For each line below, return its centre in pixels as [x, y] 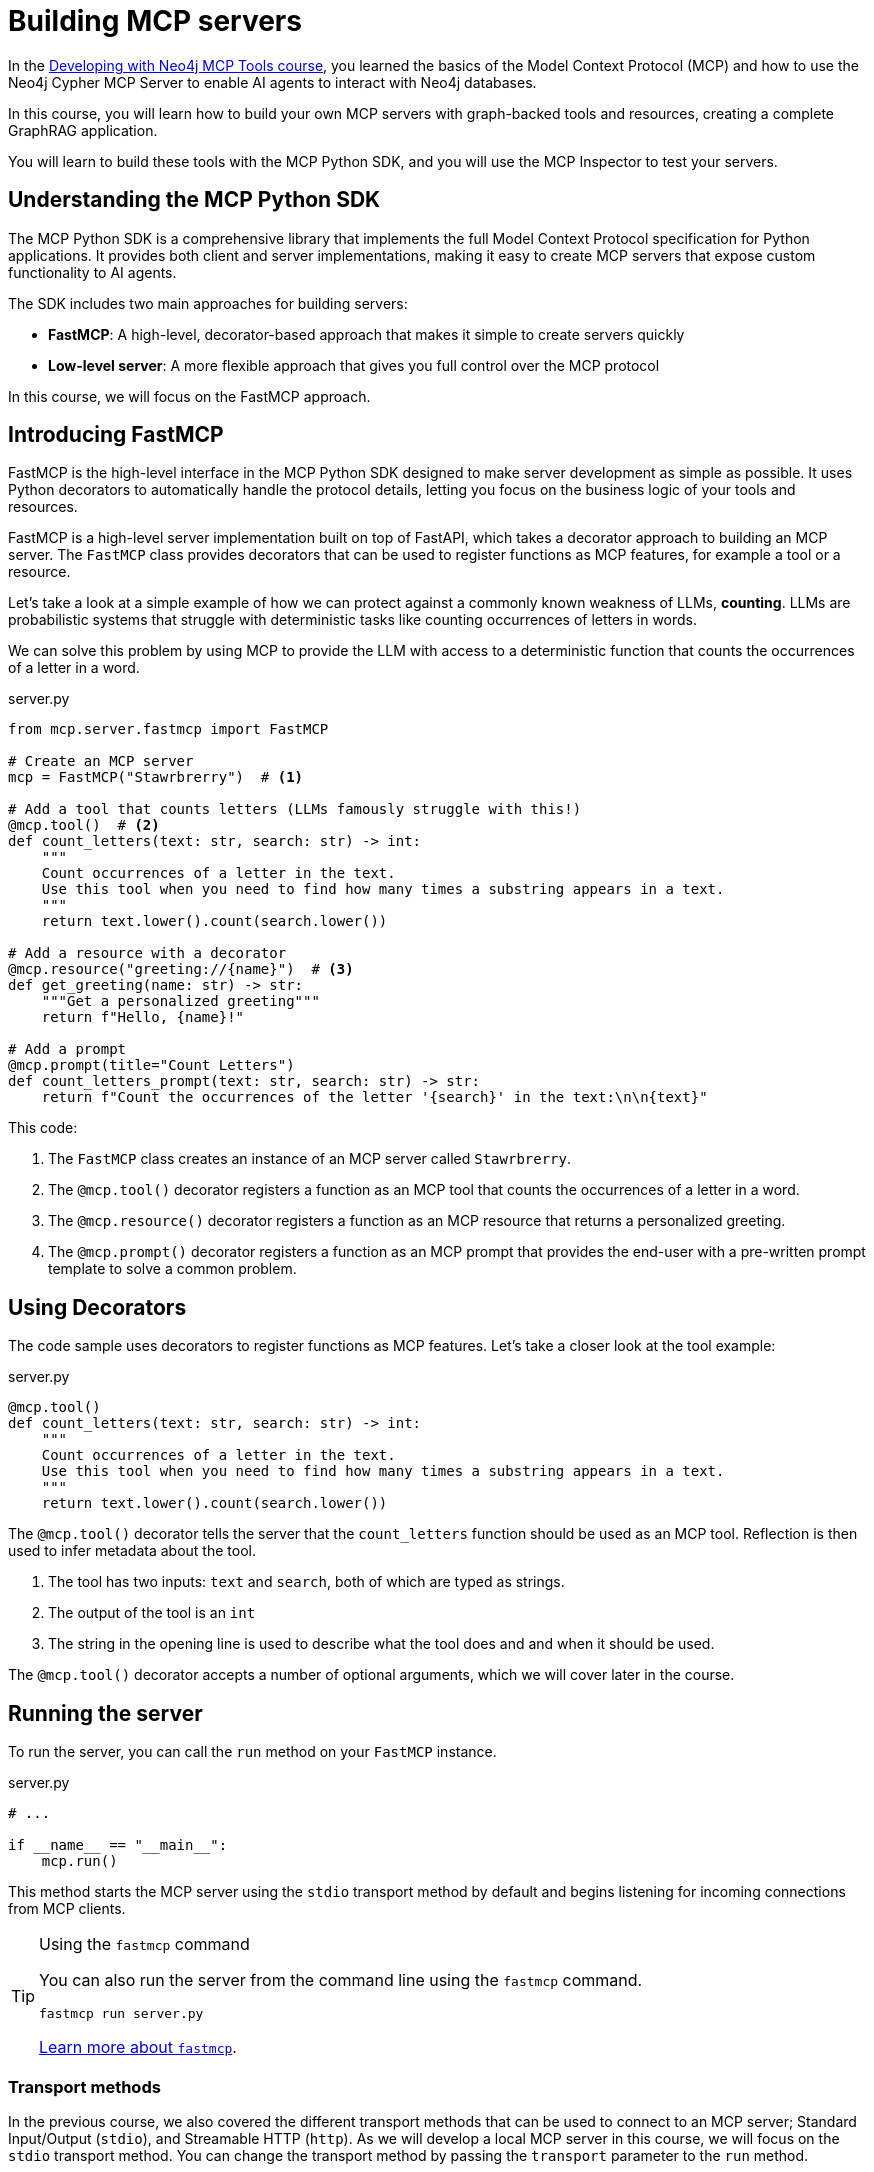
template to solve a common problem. [172, 1269]
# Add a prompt [67, 1049]
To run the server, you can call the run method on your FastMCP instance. [252, 1752]
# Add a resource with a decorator [147, 953]
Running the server [105, 1713]
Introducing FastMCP [116, 435]
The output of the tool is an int [152, 1613]
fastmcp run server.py [121, 2014]
